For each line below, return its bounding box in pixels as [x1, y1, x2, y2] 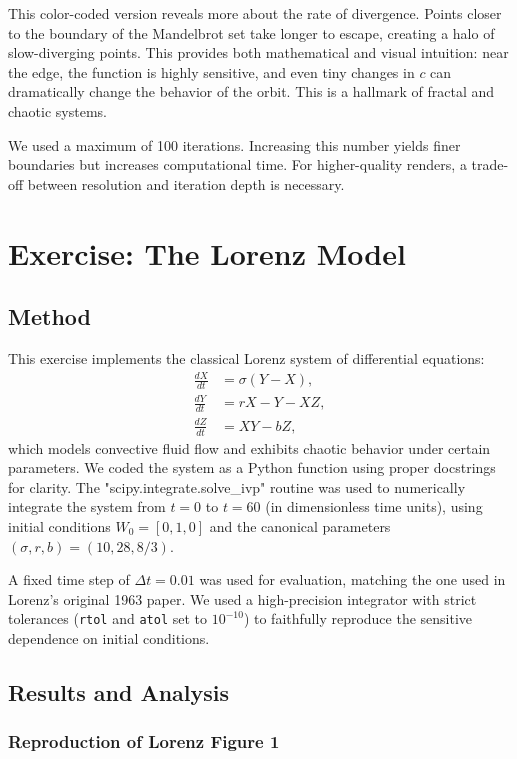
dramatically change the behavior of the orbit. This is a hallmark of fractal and [8, 81, 495, 102]
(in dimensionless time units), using [265, 496, 483, 517]
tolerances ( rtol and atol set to [8, 608, 208, 629]
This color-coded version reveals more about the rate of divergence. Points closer [8, 3, 502, 23]
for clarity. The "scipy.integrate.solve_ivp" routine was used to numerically [8, 476, 466, 497]
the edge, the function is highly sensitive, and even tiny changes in [8, 61, 415, 82]
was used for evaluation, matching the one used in [199, 569, 506, 590]
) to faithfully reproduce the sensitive [243, 608, 473, 629]
